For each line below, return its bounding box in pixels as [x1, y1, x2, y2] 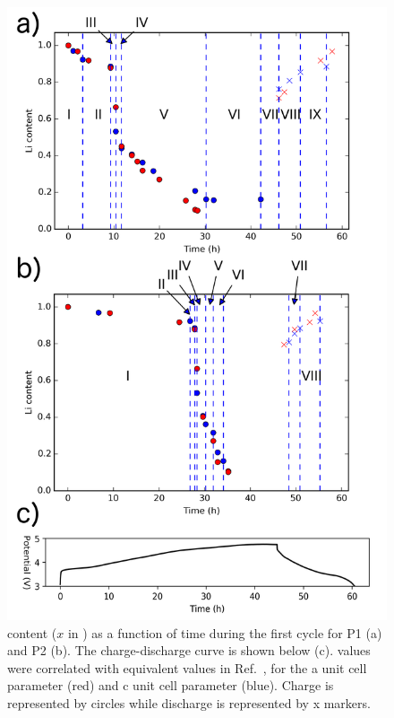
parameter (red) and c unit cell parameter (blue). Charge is [7, 676, 334, 695]
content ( [7, 623, 57, 642]
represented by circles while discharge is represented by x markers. [7, 694, 371, 713]
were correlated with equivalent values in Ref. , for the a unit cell [7, 658, 367, 677]
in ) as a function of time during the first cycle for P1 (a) [67, 623, 382, 642]
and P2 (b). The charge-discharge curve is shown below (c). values [7, 641, 371, 660]
